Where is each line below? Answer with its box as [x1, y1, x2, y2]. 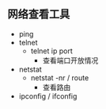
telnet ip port [30, 46, 73, 56]
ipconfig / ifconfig [18, 91, 78, 101]
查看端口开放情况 [42, 55, 99, 65]
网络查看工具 [7, 7, 70, 21]
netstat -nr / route [30, 72, 89, 82]
